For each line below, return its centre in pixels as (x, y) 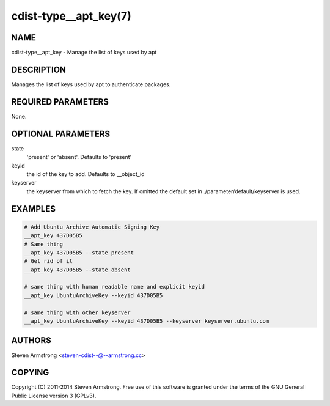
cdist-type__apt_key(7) (71, 16)
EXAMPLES (34, 209)
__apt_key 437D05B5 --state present (79, 253)
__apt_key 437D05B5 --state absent (77, 270)
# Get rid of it (49, 261)
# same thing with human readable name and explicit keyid (114, 287)
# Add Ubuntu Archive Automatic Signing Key (92, 227)
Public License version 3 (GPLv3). (54, 396)
